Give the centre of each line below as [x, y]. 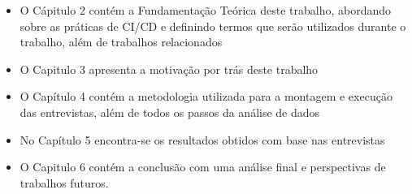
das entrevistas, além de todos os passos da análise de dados [170, 112]
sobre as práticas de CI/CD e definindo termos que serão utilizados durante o [213, 26]
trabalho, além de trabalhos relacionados [121, 42]
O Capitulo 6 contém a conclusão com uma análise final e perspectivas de [203, 167]
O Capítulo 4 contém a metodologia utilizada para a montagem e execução [206, 96]
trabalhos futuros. [64, 182]
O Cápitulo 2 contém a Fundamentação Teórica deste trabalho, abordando [205, 10]
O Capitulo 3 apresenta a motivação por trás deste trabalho [169, 69]
